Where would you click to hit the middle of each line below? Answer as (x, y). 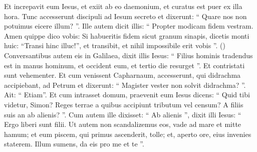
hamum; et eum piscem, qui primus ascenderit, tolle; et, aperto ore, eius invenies (128, 134)
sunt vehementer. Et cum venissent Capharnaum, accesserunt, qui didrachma (122, 75)
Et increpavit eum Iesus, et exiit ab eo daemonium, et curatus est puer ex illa (123, 6)
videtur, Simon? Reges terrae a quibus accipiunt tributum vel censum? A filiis (124, 104)
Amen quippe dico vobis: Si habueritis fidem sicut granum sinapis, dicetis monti (127, 35)
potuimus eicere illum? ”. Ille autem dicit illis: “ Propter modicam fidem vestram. (129, 26)
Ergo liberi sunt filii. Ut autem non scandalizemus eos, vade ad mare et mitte (123, 124)
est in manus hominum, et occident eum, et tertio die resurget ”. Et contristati (124, 65)
